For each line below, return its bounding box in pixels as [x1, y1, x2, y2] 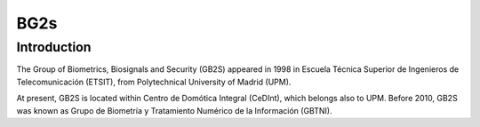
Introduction [16, 39, 92, 55]
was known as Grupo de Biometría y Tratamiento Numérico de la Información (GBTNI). [16, 105, 332, 115]
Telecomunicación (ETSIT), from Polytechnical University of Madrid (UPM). [16, 76, 292, 87]
